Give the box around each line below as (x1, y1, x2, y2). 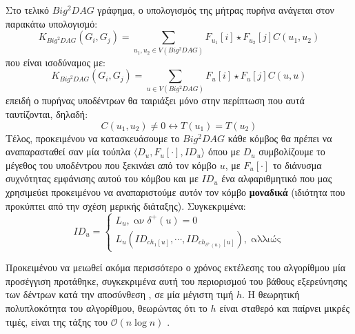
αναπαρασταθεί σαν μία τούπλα (6, 144, 131, 159)
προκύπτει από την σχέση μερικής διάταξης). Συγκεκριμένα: (6, 198, 246, 213)
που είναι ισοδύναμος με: (6, 55, 105, 69)
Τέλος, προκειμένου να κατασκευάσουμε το (6, 130, 180, 145)
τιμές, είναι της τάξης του (6, 314, 108, 328)
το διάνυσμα (272, 157, 322, 172)
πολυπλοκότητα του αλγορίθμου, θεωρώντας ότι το (6, 301, 207, 315)
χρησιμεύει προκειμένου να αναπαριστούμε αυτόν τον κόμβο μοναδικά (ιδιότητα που (6, 185, 345, 199)
